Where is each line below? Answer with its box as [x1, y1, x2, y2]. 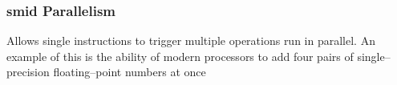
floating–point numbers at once [53, 63, 206, 80]
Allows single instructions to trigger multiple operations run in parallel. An [6, 32, 375, 49]
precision [6, 63, 50, 80]
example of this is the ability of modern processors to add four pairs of [6, 47, 354, 64]
